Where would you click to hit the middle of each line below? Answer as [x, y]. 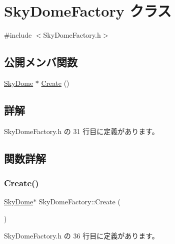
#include [18, 35]
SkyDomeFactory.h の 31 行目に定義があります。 [81, 131]
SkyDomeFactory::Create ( [79, 202]
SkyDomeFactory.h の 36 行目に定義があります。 [81, 235]
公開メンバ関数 [41, 62]
